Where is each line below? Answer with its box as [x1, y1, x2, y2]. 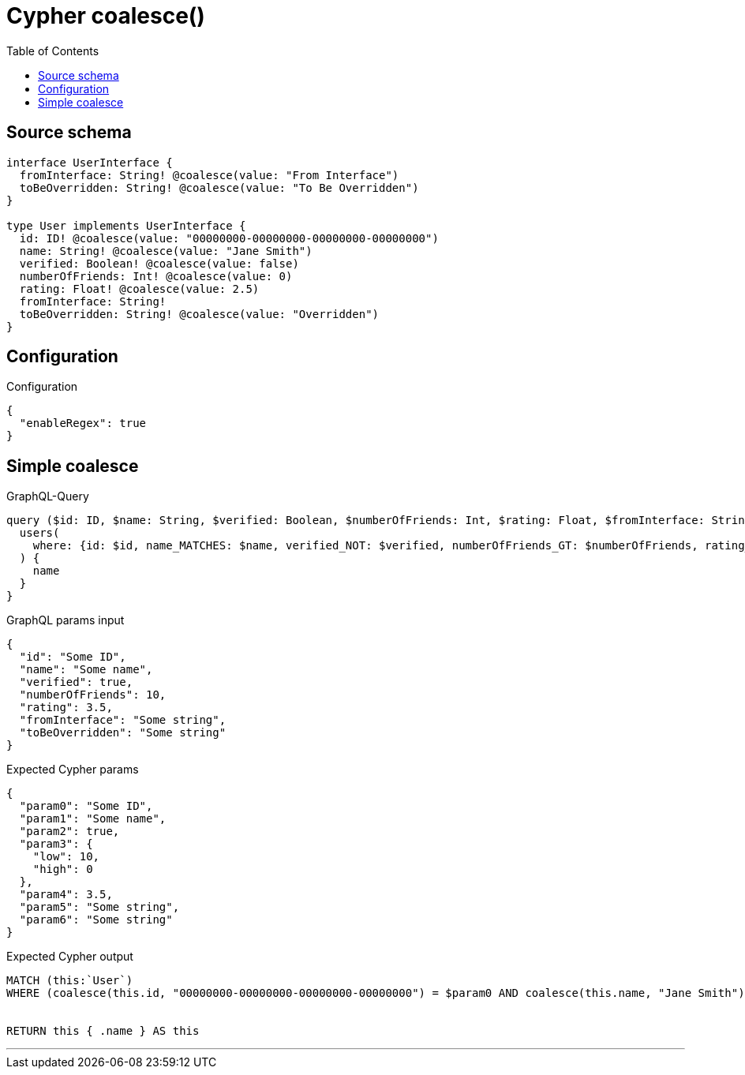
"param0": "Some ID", [19, 800, 153, 813]
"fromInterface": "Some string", [19, 714, 226, 727]
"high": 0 [32, 863, 93, 876]
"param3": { [19, 837, 93, 851]
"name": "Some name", [19, 663, 153, 676]
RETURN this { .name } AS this [6, 1024, 200, 1038]
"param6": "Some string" [19, 913, 173, 927]
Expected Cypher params [6, 762, 139, 777]
